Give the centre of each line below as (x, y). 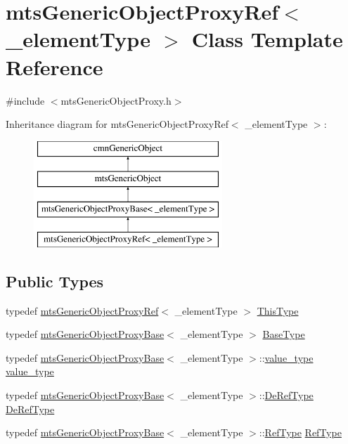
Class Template (267, 39)
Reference (54, 66)
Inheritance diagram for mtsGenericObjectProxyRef (117, 124)
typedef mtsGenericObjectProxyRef (82, 310)
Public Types (55, 281)
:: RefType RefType (300, 432)
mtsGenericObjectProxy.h (116, 100)
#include (25, 100)
